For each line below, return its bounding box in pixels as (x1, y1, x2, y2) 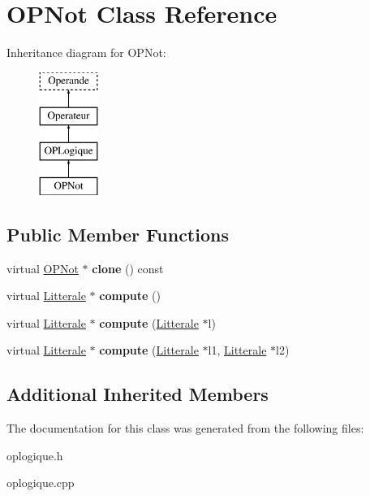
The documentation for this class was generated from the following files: (6, 420, 364, 437)
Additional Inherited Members (6, 381, 269, 407)
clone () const (92, 259, 164, 276)
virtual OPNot (6, 259, 79, 276)
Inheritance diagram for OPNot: (6, 44, 166, 61)
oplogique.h (6, 446, 63, 463)
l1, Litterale (208, 342, 267, 359)
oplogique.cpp (6, 474, 75, 491)
